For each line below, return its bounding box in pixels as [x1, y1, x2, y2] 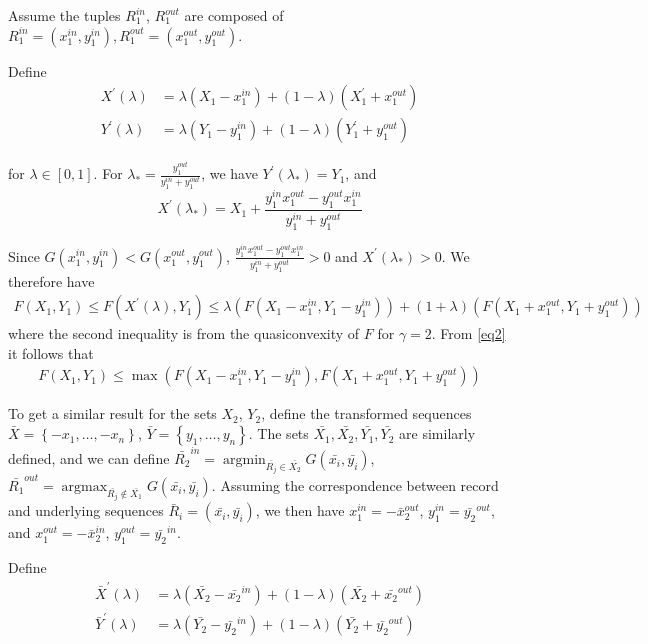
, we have [201, 163, 258, 184]
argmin [222, 452, 266, 467]
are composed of [184, 5, 284, 25]
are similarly [399, 423, 476, 444]
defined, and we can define [8, 447, 170, 468]
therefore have [8, 270, 95, 291]
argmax [61, 479, 108, 494]
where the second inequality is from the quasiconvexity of [8, 323, 360, 344]
